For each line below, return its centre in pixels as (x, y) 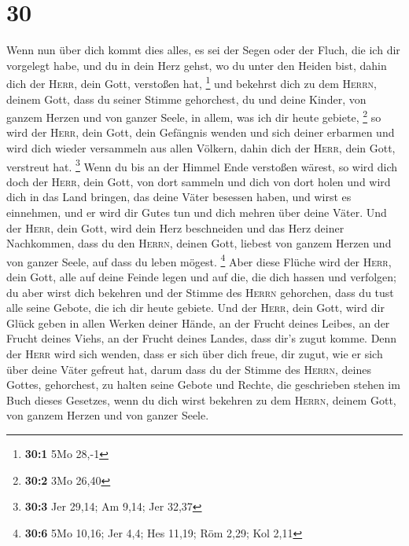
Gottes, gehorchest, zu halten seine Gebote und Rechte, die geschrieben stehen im (203, 385)
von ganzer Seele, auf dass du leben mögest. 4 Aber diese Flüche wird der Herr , (199, 260)
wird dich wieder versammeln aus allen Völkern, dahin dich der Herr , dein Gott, (201, 148)
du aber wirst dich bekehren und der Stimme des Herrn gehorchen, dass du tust (200, 292)
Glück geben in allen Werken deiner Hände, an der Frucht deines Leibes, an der (198, 322)
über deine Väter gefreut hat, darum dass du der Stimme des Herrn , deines (189, 369)
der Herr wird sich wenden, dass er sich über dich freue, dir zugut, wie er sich (195, 354)
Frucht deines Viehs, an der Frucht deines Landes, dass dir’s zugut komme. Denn (202, 338)
